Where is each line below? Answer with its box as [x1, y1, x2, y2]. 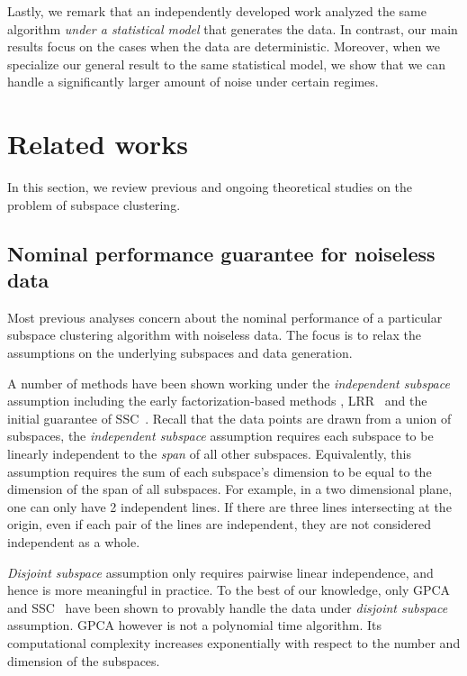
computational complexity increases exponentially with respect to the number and [7, 633, 461, 652]
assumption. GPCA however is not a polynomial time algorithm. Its [7, 616, 382, 635]
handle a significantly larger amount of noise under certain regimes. [7, 72, 379, 91]
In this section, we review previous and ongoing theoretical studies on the [7, 178, 413, 196]
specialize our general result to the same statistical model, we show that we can [7, 54, 445, 73]
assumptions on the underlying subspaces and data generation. [7, 343, 353, 362]
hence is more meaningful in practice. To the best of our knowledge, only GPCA [7, 580, 451, 599]
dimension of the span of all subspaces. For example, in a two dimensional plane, [7, 480, 453, 498]
